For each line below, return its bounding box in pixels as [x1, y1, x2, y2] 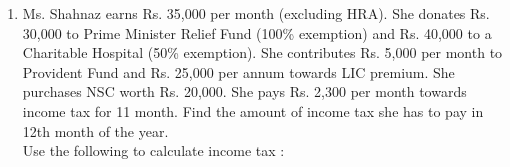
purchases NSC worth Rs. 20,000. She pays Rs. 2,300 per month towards [22, 81, 467, 102]
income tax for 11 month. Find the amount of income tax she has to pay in [22, 100, 484, 121]
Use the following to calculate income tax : [22, 140, 285, 161]
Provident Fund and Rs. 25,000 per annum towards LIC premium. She [22, 61, 455, 82]
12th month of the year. [22, 120, 169, 141]
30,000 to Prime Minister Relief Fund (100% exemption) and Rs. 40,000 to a [22, 22, 492, 43]
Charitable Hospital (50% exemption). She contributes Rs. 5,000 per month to [22, 42, 503, 63]
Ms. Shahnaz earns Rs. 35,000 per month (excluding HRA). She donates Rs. [22, 3, 490, 23]
